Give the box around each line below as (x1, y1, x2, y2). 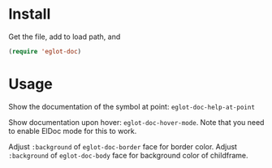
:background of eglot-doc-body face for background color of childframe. (8, 150, 248, 160)
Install (8, 5, 51, 24)
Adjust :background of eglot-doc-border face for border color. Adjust (8, 141, 238, 151)
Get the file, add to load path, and (8, 32, 121, 41)
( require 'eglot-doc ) (8, 47, 82, 55)
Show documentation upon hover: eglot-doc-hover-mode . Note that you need (8, 117, 265, 127)
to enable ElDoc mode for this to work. (8, 126, 137, 136)
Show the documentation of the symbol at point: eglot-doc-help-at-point (8, 101, 256, 111)
